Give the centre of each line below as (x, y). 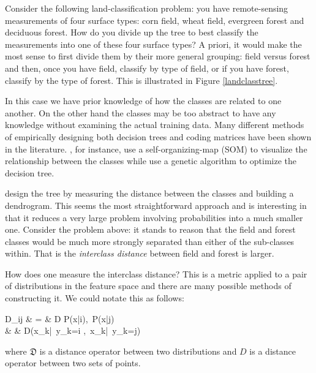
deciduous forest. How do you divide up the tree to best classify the (132, 32)
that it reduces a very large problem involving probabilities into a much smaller (154, 217)
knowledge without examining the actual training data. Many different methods (155, 125)
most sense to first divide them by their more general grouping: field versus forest (158, 56)
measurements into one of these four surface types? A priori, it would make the (153, 44)
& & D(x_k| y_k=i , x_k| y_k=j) (73, 330)
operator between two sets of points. (73, 363)
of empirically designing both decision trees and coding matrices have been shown (158, 136)
